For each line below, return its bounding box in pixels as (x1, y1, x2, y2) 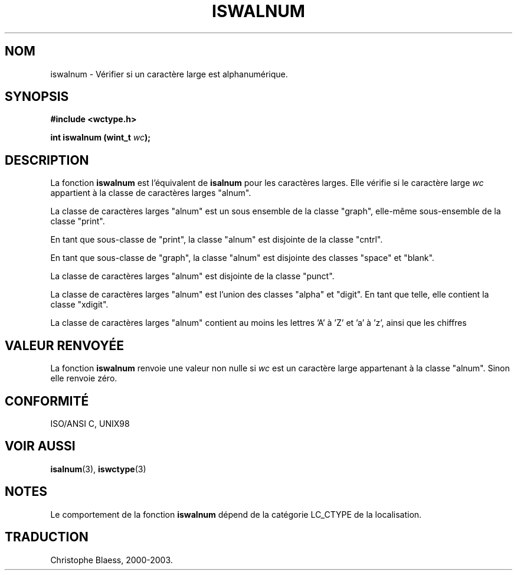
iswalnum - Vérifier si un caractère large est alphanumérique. (50, 68, 288, 79)
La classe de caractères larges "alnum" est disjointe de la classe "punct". (50, 271, 335, 282)
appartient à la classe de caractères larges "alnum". (50, 188, 251, 198)
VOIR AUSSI (5, 439, 76, 454)
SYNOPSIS (5, 89, 69, 104)
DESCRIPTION (5, 152, 89, 168)
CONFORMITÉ (5, 393, 89, 409)
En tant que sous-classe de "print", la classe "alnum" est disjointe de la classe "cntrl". (50, 234, 383, 245)
